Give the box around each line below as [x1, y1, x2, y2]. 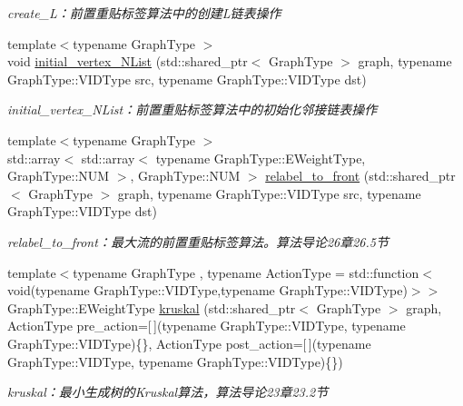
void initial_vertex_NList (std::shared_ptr [7, 52, 248, 71]
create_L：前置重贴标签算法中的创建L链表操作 [7, 4, 281, 22]
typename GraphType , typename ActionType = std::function [73, 262, 419, 282]
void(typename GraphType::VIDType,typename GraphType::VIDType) [7, 281, 408, 300]
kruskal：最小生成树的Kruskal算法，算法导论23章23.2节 [7, 382, 329, 401]
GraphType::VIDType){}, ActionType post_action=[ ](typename [7, 333, 371, 352]
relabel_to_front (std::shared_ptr [265, 166, 456, 185]
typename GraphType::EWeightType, [155, 148, 366, 167]
